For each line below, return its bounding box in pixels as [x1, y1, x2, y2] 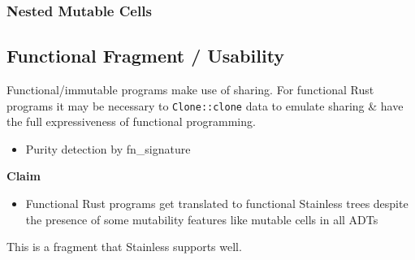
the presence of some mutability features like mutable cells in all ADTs [25, 210, 378, 227]
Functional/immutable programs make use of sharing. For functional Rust [6, 81, 374, 98]
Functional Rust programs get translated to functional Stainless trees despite [25, 195, 409, 212]
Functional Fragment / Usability [6, 43, 285, 68]
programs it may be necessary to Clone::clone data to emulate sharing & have [6, 97, 404, 114]
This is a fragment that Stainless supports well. [6, 238, 242, 255]
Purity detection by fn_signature [25, 140, 191, 157]
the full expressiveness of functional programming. [6, 113, 256, 130]
